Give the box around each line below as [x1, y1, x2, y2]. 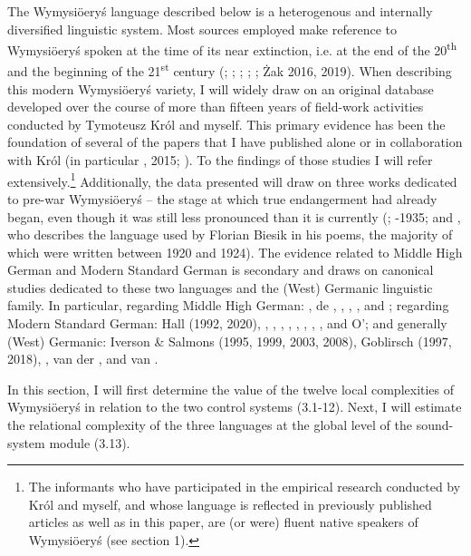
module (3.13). [49, 433, 130, 452]
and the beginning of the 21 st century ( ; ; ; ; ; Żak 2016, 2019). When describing [7, 59, 452, 81]
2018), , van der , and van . [7, 349, 159, 368]
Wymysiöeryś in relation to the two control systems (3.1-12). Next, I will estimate [7, 397, 462, 416]
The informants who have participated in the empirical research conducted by [28, 477, 461, 496]
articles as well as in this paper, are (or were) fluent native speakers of [28, 512, 418, 532]
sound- [416, 415, 454, 434]
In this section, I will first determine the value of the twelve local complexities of [7, 379, 455, 398]
